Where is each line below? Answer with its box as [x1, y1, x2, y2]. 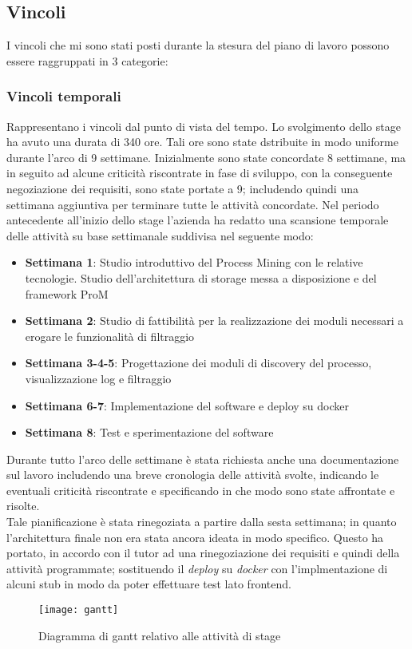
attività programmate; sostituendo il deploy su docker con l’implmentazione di [6, 560, 388, 576]
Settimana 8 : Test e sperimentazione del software [25, 424, 274, 441]
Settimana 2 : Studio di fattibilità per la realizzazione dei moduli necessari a [25, 312, 404, 329]
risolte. [6, 497, 40, 514]
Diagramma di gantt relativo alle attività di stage [38, 627, 281, 643]
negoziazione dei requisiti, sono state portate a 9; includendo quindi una [6, 180, 359, 196]
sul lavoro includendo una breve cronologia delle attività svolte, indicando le [6, 466, 379, 483]
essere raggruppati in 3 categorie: [6, 52, 168, 69]
